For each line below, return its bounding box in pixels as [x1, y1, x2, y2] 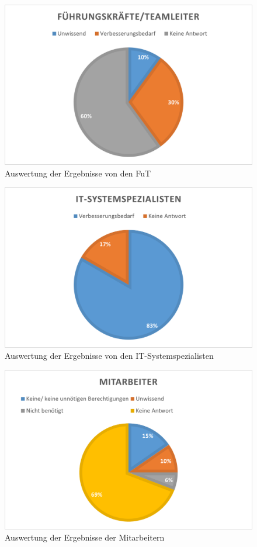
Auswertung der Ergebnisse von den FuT [5, 167, 151, 179]
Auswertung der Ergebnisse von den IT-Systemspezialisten [5, 349, 214, 362]
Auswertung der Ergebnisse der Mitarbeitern [5, 531, 165, 543]
